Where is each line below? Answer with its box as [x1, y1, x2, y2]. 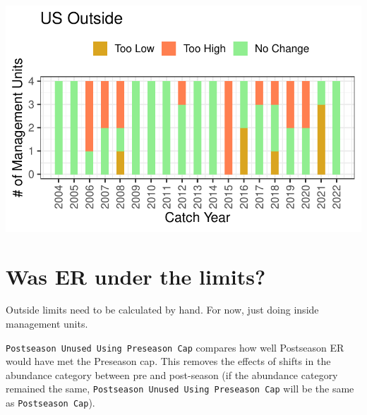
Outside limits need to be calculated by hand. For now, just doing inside [6, 302, 319, 317]
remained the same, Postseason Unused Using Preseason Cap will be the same [6, 381, 354, 396]
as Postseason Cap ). [6, 395, 95, 410]
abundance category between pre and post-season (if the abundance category [6, 367, 338, 382]
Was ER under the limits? [6, 261, 266, 290]
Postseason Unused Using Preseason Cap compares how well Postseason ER [6, 340, 344, 354]
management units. [6, 316, 88, 331]
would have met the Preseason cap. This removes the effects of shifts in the [6, 354, 331, 368]
